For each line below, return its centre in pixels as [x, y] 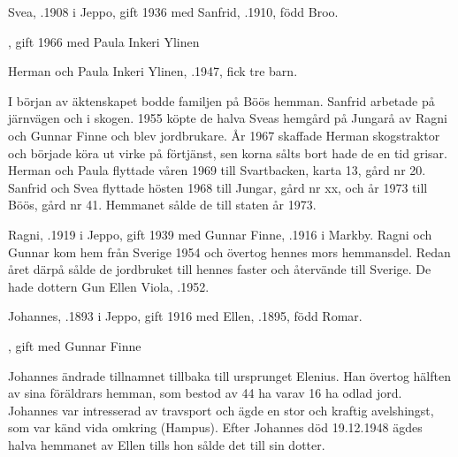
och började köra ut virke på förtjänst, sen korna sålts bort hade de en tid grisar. [228, 152]
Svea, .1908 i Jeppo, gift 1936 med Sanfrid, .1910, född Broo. [173, 11]
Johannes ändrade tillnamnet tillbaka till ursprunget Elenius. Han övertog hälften [229, 375]
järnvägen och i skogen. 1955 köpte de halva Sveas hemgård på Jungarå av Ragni [228, 118]
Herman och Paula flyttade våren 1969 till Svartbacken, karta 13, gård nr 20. [217, 170]
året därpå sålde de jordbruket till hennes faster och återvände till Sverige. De [220, 269]
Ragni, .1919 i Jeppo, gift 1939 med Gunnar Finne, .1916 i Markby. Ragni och [220, 234]
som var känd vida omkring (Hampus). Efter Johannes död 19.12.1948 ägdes [215, 427]
